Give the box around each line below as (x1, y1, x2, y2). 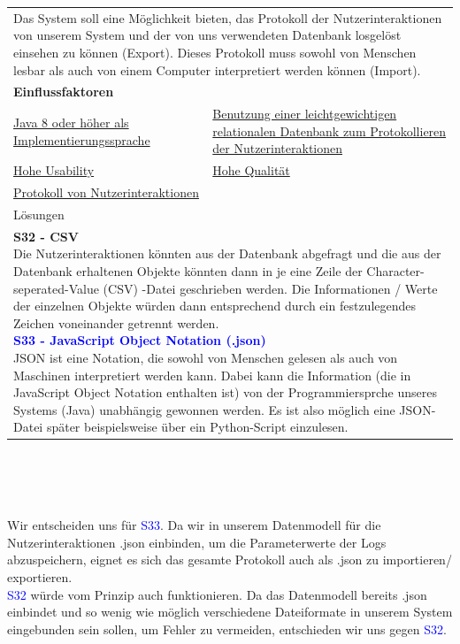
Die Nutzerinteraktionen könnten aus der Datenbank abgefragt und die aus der (13, 244, 441, 263)
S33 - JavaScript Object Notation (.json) (13, 331, 266, 349)
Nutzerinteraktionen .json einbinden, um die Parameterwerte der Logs (7, 533, 387, 551)
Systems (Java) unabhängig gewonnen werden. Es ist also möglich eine (13, 400, 395, 418)
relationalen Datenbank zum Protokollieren (212, 121, 447, 140)
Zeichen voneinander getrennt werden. (13, 313, 219, 332)
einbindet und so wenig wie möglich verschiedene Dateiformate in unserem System (7, 602, 453, 621)
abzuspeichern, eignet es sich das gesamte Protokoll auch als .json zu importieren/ (7, 550, 452, 569)
